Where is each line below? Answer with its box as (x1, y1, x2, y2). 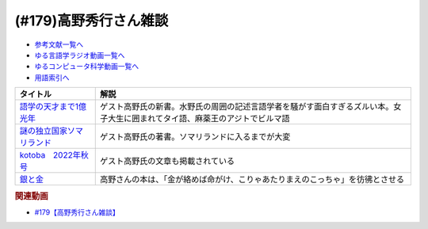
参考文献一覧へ (34, 40, 83, 49)
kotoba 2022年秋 (19, 150, 89, 161)
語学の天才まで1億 (19, 101, 87, 113)
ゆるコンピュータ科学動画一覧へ (34, 62, 139, 71)
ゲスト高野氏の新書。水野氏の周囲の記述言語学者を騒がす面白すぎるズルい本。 (99, 101, 394, 113)
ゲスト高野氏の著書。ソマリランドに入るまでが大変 (99, 132, 291, 143)
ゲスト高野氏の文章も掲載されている (99, 155, 235, 166)
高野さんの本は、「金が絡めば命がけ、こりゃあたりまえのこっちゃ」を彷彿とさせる (99, 174, 404, 185)
